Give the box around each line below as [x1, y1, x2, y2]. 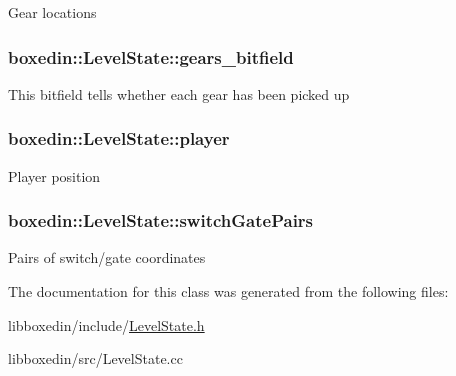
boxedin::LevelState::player [8, 126, 230, 151]
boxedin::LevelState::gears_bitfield [8, 44, 294, 69]
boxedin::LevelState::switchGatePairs [8, 208, 314, 233]
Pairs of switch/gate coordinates [8, 247, 206, 268]
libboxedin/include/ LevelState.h [8, 314, 205, 335]
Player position [8, 165, 101, 186]
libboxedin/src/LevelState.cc [8, 348, 183, 369]
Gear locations [8, 2, 97, 22]
